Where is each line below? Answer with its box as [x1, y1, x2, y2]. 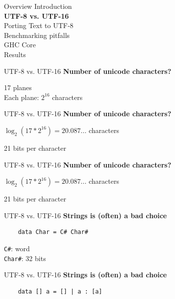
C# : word [4, 243, 30, 253]
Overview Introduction [4, 1, 72, 11]
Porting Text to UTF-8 [4, 20, 74, 31]
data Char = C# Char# [18, 229, 88, 236]
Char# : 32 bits [4, 253, 46, 263]
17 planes [4, 82, 32, 93]
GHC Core [4, 39, 36, 50]
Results [4, 49, 26, 59]
